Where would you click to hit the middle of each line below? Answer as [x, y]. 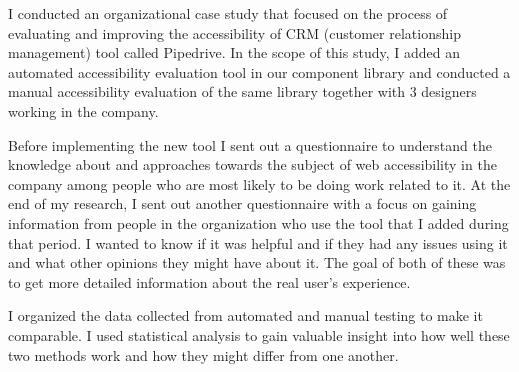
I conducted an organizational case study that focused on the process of [228, 13]
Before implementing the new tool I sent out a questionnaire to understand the [250, 144]
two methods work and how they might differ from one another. [203, 354]
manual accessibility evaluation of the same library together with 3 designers [242, 91]
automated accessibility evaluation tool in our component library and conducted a [259, 71]
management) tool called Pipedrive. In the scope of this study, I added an [234, 52]
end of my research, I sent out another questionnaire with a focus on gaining [242, 203]
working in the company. [83, 110]
